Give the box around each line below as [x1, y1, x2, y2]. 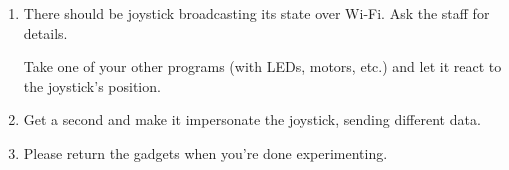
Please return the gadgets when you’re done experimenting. [23, 142, 388, 163]
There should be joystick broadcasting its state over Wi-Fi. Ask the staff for [23, 3, 490, 23]
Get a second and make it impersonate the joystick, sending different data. [23, 109, 481, 130]
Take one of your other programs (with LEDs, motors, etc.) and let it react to [23, 56, 502, 77]
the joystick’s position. [23, 75, 161, 96]
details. [23, 22, 68, 43]
